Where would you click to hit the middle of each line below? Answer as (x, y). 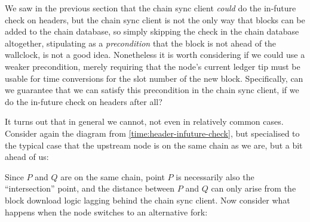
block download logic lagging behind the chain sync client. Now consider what (148, 200)
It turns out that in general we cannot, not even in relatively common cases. (144, 121)
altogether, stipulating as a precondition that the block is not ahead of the (141, 43)
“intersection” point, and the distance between (90, 188)
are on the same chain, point (113, 176)
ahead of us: (27, 157)
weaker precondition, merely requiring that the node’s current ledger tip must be (153, 66)
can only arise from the (254, 188)
